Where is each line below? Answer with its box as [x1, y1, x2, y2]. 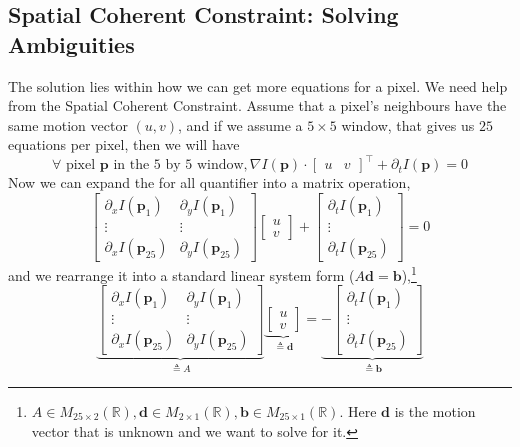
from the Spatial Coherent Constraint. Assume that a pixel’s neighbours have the [8, 95, 507, 116]
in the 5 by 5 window [113, 158, 244, 173]
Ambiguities [8, 28, 135, 59]
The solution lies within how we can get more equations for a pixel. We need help [8, 75, 508, 96]
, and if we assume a [178, 114, 303, 135]
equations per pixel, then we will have [8, 134, 240, 155]
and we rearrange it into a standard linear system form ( [8, 264, 355, 285]
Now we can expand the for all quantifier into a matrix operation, [8, 172, 411, 193]
